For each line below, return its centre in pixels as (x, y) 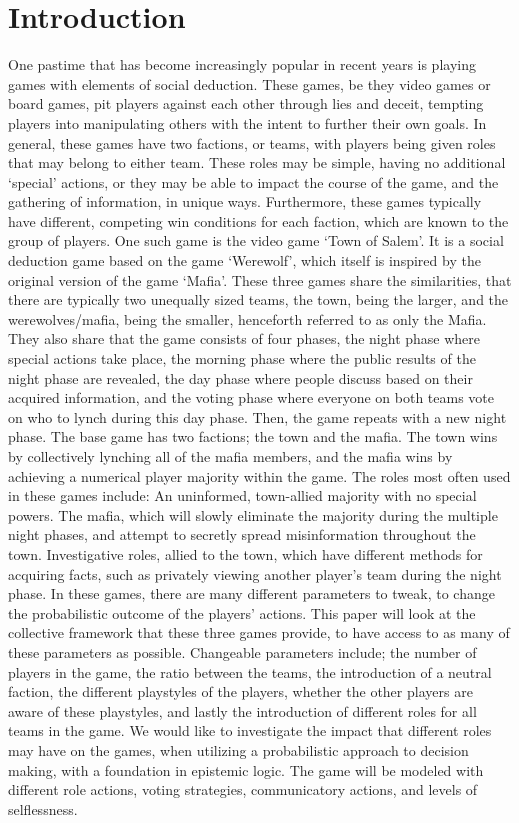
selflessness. (43, 808)
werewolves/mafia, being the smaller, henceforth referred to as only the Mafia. (247, 318)
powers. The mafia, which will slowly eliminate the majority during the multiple (253, 514)
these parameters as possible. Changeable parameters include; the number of (242, 651)
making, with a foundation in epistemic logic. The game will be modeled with (246, 769)
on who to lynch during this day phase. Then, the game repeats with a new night (257, 416)
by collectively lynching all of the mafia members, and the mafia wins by (230, 456)
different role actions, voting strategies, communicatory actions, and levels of (243, 789)
